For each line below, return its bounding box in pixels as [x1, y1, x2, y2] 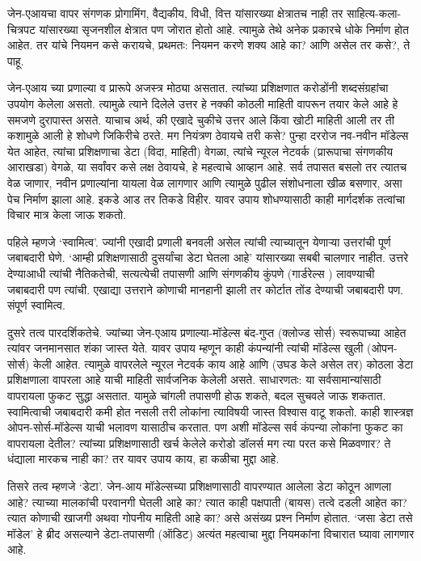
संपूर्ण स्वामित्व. [7, 297, 65, 314]
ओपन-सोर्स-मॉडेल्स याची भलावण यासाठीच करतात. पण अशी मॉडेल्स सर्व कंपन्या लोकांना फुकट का [7, 419, 403, 436]
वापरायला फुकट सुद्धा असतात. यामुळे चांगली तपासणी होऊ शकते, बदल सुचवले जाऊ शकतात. [7, 387, 386, 404]
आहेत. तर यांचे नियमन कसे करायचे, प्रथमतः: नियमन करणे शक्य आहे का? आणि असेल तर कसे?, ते [7, 36, 410, 53]
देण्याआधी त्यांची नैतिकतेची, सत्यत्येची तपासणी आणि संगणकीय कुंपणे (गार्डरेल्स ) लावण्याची [7, 264, 375, 281]
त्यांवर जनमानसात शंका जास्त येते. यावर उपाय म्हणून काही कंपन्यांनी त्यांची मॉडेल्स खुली [7, 340, 364, 356]
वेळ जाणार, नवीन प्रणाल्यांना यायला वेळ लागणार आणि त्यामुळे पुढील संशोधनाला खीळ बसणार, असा [7, 174, 402, 191]
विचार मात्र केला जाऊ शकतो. [7, 206, 127, 223]
